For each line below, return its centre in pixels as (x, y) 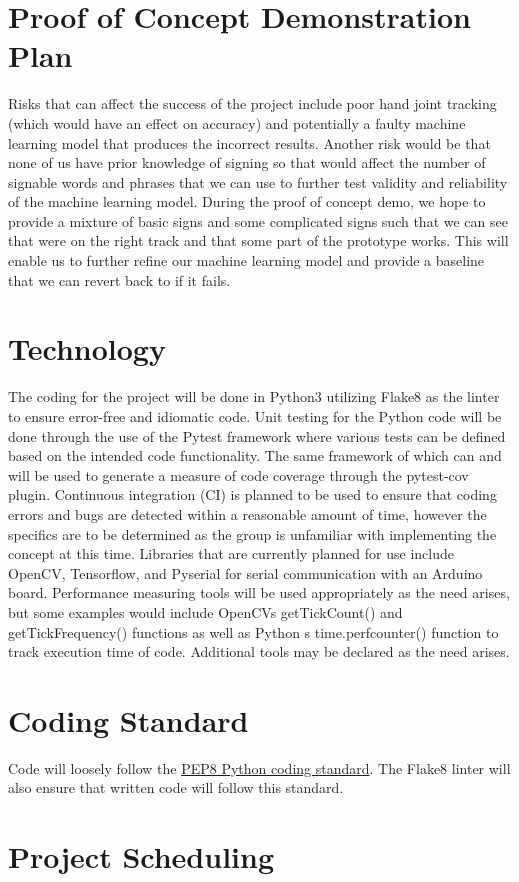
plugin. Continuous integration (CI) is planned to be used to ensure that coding (252, 494)
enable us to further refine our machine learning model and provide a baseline (246, 260)
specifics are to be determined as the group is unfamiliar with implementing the (252, 533)
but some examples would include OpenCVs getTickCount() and (205, 611)
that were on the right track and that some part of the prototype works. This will (258, 240)
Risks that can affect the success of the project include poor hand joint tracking (252, 103)
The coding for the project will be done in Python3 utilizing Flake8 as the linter (254, 396)
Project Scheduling (141, 856)
